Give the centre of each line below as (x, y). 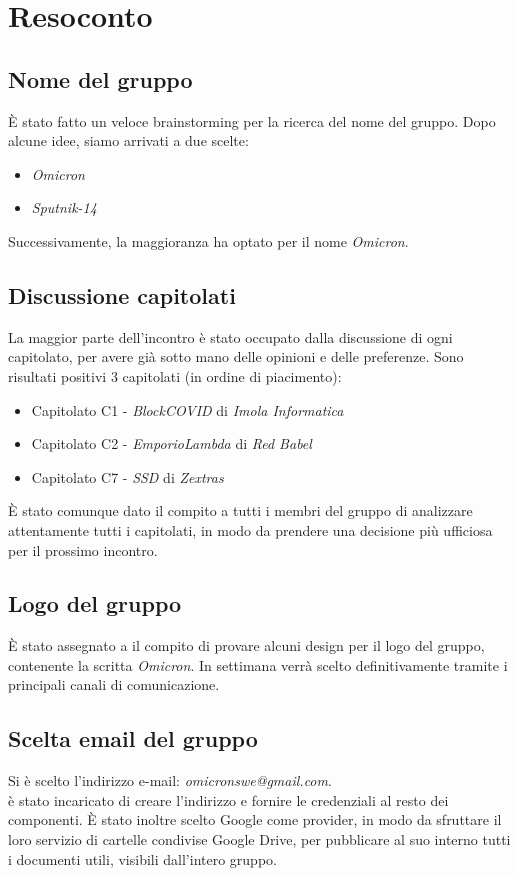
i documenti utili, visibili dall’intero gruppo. (142, 858)
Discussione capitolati (122, 294)
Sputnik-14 (64, 207)
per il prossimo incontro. (83, 549)
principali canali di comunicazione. (114, 684)
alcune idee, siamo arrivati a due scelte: (128, 140)
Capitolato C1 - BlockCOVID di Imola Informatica (187, 409)
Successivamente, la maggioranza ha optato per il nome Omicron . (208, 240)
